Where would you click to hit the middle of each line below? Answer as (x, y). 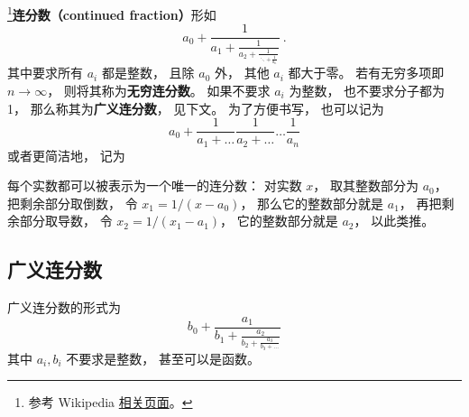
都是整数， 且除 (148, 73)
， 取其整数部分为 (366, 185)
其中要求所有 (45, 73)
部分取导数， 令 (66, 221)
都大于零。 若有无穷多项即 (366, 73)
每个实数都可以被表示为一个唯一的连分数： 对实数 (155, 185)
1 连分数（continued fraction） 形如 (112, 13)
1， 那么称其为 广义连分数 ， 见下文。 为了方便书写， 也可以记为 (196, 108)
